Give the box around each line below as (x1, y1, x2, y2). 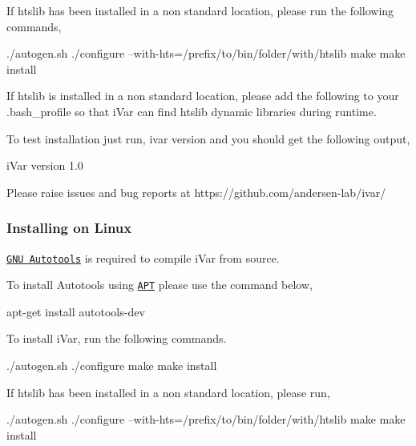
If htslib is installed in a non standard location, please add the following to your (6, 87, 399, 104)
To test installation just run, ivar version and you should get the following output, (6, 130, 410, 147)
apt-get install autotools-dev (6, 303, 145, 319)
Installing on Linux (6, 218, 132, 238)
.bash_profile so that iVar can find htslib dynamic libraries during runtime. (6, 102, 377, 119)
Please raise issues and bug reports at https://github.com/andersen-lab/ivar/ (6, 183, 386, 200)
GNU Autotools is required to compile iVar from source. (6, 249, 280, 266)
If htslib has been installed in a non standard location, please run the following (6, 2, 394, 18)
